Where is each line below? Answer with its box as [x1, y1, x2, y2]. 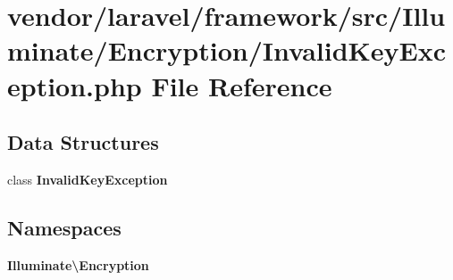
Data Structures [7, 128, 159, 156]
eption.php [7, 67, 142, 103]
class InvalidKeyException [7, 169, 168, 188]
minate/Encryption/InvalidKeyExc [7, 32, 447, 69]
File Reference [151, 67, 332, 103]
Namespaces [7, 213, 122, 241]
